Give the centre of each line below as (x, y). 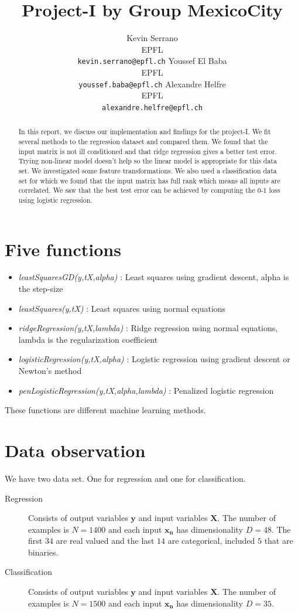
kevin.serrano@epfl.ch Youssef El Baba (152, 61)
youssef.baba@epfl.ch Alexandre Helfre (152, 84)
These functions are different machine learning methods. (105, 410)
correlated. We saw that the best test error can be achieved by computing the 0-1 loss (149, 190)
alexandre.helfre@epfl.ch (152, 108)
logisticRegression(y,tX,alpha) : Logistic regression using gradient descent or (154, 359)
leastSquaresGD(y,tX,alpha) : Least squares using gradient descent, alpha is (154, 277)
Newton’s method (50, 371)
